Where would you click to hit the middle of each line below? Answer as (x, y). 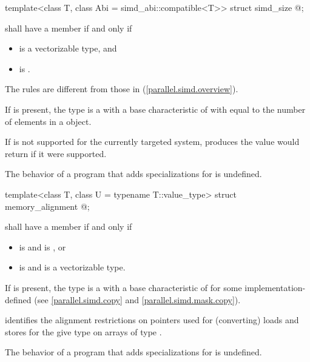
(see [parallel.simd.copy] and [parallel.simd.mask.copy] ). (137, 299)
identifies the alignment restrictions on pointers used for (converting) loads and (152, 320)
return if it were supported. (56, 153)
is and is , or (42, 246)
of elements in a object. (48, 121)
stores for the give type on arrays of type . (83, 331)
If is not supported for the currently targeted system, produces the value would (152, 142)
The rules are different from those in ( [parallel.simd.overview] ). (122, 89)
